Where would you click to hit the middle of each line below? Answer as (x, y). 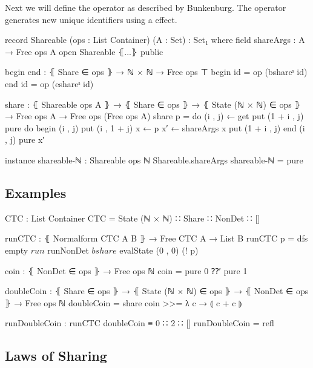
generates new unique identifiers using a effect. (91, 19)
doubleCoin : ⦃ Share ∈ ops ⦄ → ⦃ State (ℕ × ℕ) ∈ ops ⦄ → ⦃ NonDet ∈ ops (157, 291)
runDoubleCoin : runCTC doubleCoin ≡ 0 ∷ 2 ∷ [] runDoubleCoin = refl (140, 323)
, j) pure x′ (25, 140)
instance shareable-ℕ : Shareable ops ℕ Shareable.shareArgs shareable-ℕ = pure (154, 159)
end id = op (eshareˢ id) (49, 83)
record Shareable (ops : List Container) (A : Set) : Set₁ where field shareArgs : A (155, 40)
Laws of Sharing (56, 356)
